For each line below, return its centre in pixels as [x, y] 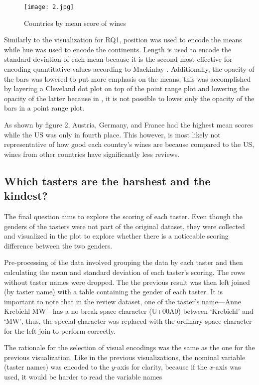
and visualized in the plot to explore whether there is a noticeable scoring [116, 236]
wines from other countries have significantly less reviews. [92, 154]
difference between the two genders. [58, 245]
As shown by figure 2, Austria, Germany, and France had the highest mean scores [129, 125]
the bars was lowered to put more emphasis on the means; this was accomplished [128, 78]
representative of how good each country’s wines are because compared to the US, [129, 144]
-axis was [227, 367]
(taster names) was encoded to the [57, 367]
